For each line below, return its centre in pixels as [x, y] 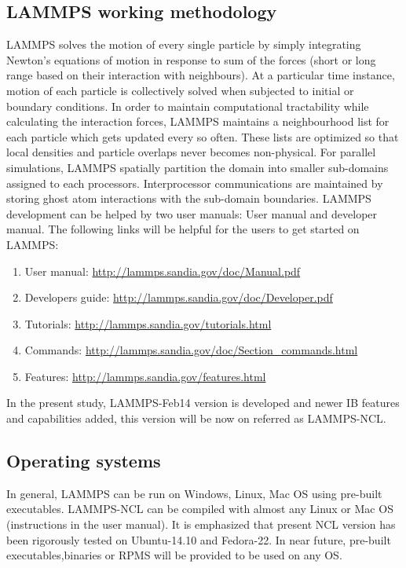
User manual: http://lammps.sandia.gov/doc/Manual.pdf [163, 271]
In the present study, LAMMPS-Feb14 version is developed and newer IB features [203, 403]
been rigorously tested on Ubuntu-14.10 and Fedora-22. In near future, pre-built [199, 539]
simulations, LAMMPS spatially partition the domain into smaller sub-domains [198, 167]
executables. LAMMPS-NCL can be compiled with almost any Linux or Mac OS [200, 509]
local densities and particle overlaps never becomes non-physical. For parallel [191, 152]
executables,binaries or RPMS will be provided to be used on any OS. [174, 555]
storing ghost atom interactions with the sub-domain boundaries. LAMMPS [189, 198]
